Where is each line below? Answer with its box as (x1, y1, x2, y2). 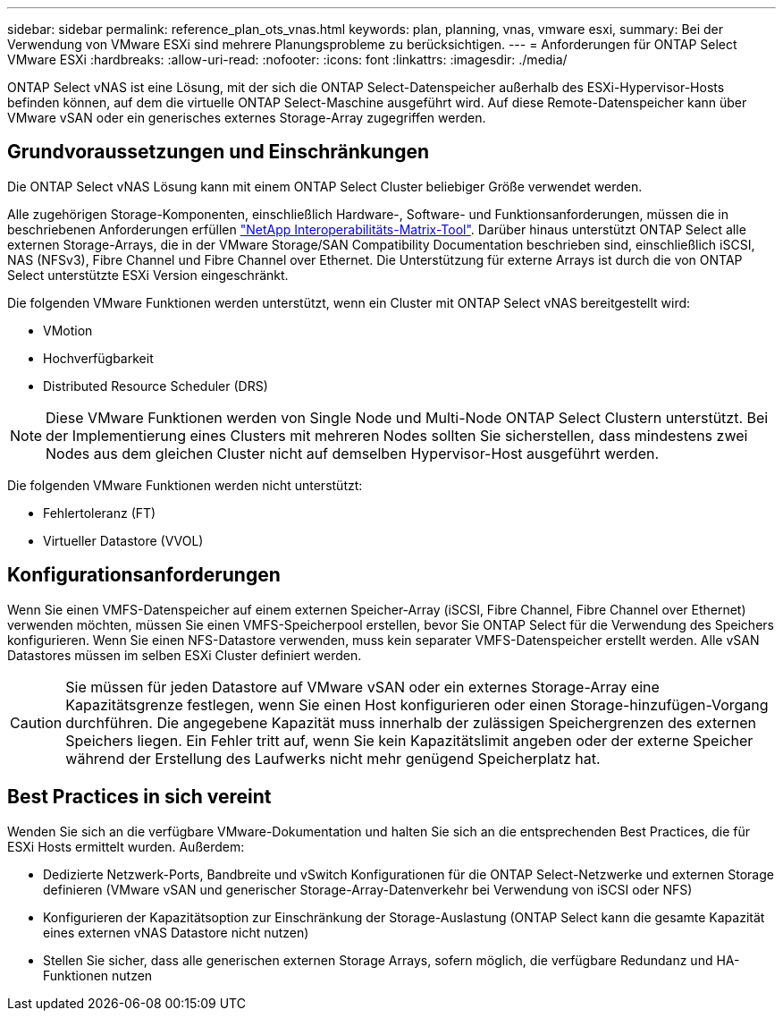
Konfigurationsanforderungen (7, 564, 281, 587)
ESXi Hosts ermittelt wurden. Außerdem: (7, 838, 245, 854)
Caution (10, 713, 63, 732)
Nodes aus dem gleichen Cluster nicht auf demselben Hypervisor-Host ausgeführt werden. (46, 444, 660, 462)
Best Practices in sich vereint (7, 785, 272, 809)
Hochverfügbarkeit (43, 350, 154, 366)
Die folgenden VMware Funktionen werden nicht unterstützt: (7, 477, 363, 493)
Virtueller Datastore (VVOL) (43, 532, 204, 548)
